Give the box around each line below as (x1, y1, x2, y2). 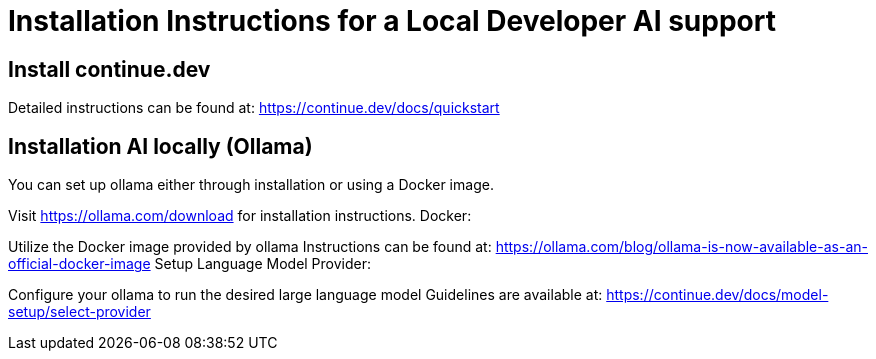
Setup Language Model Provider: (154, 255, 372, 273)
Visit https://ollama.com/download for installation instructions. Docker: (8, 207, 472, 225)
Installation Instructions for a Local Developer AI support (8, 4, 776, 38)
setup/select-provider (8, 303, 151, 321)
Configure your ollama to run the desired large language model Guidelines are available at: (8, 286, 603, 304)
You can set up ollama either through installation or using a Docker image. (8, 176, 494, 194)
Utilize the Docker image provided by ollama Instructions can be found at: (8, 238, 492, 256)
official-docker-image (8, 255, 151, 273)
